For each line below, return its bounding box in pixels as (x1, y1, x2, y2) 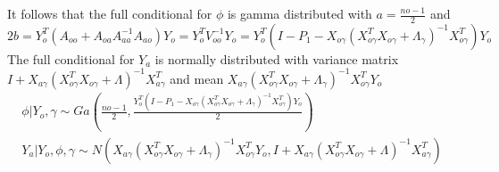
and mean (170, 69, 224, 87)
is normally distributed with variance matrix (154, 49, 399, 68)
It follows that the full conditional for (7, 4, 212, 22)
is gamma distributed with (227, 4, 372, 22)
